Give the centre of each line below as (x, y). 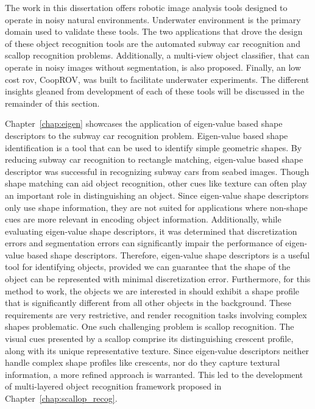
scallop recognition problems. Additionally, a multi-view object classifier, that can (157, 55)
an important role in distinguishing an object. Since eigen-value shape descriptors (157, 195)
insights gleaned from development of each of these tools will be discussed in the (155, 91)
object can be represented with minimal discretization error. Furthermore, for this (158, 279)
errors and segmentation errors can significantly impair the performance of (144, 243)
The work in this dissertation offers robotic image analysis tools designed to (146, 7)
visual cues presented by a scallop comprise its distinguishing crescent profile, (149, 339)
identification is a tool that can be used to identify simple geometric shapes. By (154, 147)
